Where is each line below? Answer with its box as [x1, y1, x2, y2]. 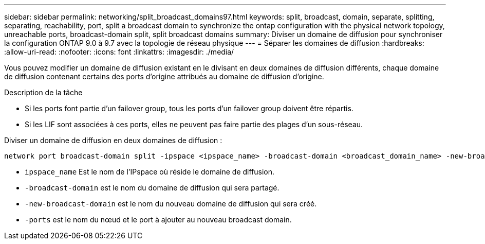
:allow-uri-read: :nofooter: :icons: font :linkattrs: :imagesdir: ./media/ [4, 47, 234, 56]
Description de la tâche [4, 88, 83, 97]
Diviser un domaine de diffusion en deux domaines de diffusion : [4, 136, 222, 145]
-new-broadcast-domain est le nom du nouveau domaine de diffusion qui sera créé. [25, 199, 317, 208]
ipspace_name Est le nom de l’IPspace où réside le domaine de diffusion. [25, 167, 275, 176]
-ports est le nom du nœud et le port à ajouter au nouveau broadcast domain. [25, 215, 292, 224]
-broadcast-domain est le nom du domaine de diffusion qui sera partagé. [25, 183, 279, 192]
